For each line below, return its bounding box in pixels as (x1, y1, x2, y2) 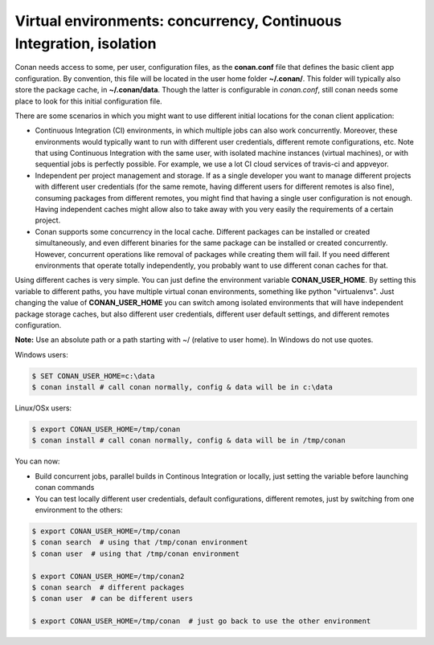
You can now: (14, 456, 60, 466)
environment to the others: (35, 505, 124, 514)
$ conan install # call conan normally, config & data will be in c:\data (31, 382, 334, 392)
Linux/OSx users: (14, 403, 72, 413)
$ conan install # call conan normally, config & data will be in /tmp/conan (31, 436, 346, 445)
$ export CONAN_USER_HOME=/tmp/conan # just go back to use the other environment (31, 617, 371, 626)
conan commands (35, 483, 95, 492)
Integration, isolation (14, 35, 157, 52)
